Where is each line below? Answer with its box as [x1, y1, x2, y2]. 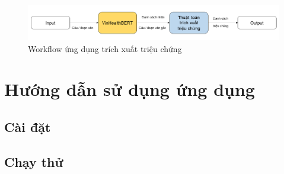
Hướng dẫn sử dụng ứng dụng [4, 77, 255, 101]
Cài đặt [4, 117, 51, 136]
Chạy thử [4, 152, 63, 170]
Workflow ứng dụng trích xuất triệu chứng [28, 42, 182, 54]
